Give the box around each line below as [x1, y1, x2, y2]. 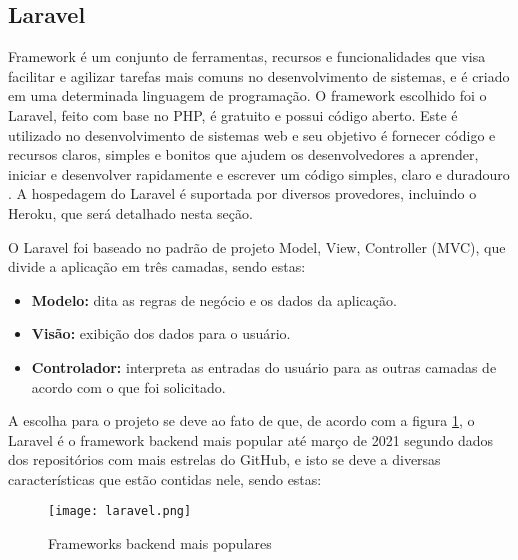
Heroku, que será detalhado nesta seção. [8, 202, 253, 223]
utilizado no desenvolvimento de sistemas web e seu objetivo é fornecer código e [8, 124, 496, 145]
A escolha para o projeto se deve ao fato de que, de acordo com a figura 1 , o [8, 410, 475, 431]
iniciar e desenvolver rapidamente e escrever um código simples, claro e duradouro [8, 163, 510, 184]
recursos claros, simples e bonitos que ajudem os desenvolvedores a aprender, [8, 144, 479, 165]
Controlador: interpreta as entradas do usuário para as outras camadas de [31, 356, 497, 377]
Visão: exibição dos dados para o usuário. [31, 323, 291, 344]
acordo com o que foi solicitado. [31, 376, 226, 397]
